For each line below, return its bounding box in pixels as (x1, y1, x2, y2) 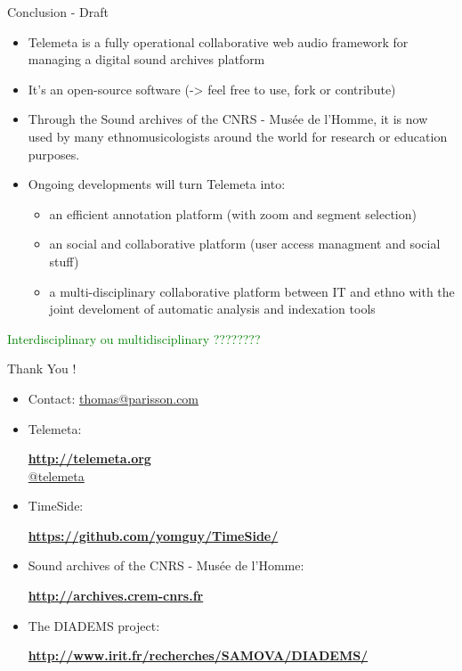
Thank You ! (7, 359, 77, 378)
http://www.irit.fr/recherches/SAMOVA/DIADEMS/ (28, 646, 369, 665)
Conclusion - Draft (7, 3, 109, 20)
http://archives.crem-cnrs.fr (28, 586, 204, 605)
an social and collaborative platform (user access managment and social (49, 234, 441, 253)
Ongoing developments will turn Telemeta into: (28, 175, 286, 193)
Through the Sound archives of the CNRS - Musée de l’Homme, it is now (28, 110, 428, 128)
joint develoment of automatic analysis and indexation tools (49, 299, 376, 318)
